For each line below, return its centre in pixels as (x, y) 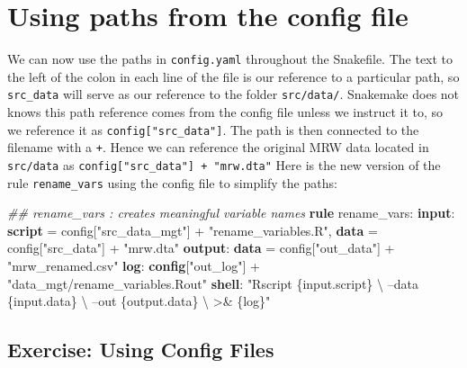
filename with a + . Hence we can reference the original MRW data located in (218, 147)
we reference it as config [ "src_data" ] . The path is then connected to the (213, 129)
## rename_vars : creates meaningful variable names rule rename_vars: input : (231, 213)
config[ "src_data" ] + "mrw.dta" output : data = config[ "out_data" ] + (201, 248)
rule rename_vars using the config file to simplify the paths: (172, 182)
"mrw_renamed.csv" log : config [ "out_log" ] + (134, 266)
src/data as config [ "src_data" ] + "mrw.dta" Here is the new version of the (224, 164)
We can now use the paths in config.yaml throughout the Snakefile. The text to (230, 59)
